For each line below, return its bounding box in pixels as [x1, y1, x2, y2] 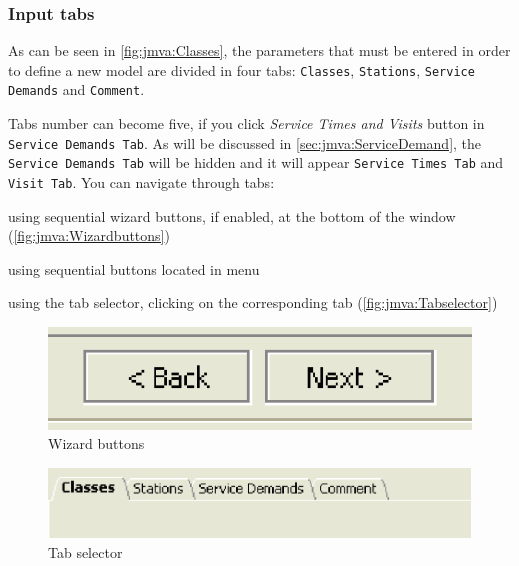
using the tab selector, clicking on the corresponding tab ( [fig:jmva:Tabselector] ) [8, 292, 498, 313]
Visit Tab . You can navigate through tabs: [8, 172, 275, 193]
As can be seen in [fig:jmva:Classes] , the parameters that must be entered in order [8, 40, 511, 61]
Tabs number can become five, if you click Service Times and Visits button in [8, 113, 485, 134]
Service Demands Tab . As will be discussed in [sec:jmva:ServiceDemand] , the [8, 132, 482, 153]
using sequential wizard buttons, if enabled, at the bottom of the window [8, 205, 456, 226]
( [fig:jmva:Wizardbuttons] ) [8, 225, 170, 246]
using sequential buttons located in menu [8, 258, 260, 279]
